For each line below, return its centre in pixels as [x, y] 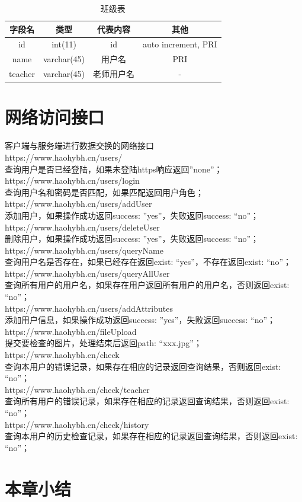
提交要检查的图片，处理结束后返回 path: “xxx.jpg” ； [103, 343]
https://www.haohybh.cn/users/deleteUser [82, 227]
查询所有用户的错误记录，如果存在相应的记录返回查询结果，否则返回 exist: [147, 401]
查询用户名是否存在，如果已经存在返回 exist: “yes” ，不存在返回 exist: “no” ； [148, 262]
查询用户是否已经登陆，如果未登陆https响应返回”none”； [114, 169]
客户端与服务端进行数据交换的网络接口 [79, 146]
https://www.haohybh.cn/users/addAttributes [89, 308]
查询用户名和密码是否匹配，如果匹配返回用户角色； [104, 192]
